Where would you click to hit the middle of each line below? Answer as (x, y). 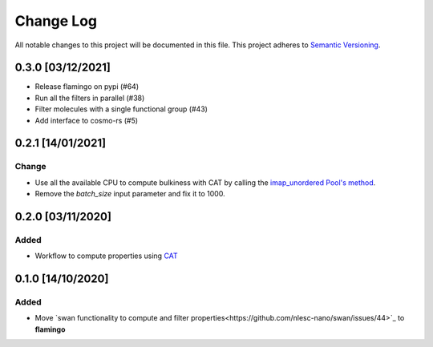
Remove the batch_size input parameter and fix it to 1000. (130, 194)
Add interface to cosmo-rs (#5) (87, 120)
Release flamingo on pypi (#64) (87, 87)
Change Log (56, 21)
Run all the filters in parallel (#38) (90, 98)
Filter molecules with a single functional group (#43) (121, 109)
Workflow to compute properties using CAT (106, 256)
